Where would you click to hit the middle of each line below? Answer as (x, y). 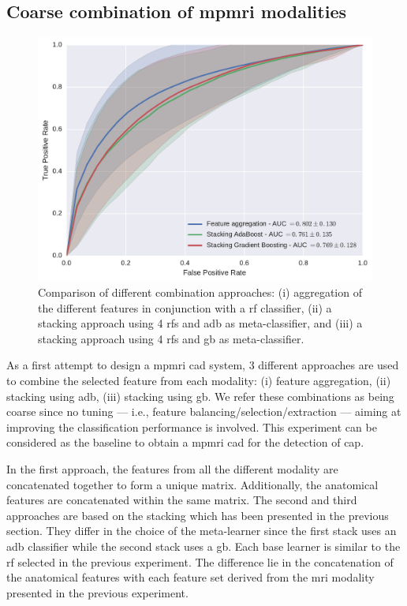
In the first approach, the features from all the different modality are (172, 469)
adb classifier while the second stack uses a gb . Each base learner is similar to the (203, 546)
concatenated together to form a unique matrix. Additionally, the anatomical (192, 484)
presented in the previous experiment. (97, 592)
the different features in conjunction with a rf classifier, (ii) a (185, 307)
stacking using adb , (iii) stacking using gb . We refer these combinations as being (200, 396)
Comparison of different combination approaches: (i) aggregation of (200, 292)
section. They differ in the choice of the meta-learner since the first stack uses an (202, 531)
